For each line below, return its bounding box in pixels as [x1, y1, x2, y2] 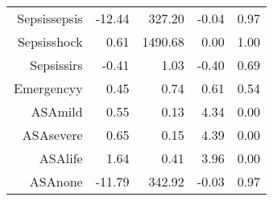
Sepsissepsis [17, 9, 83, 27]
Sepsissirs [30, 55, 83, 74]
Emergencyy [14, 79, 83, 97]
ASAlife [39, 149, 83, 167]
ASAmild [31, 102, 83, 121]
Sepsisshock [17, 32, 83, 51]
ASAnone [29, 172, 83, 191]
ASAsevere [22, 125, 83, 144]
